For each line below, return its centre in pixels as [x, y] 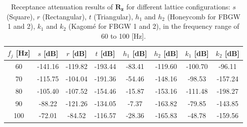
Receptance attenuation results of [62, 6]
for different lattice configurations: [178, 6]
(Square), [21, 16]
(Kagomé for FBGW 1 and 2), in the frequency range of [154, 26]
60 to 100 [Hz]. [123, 35]
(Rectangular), [65, 16]
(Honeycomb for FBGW [204, 16]
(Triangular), [113, 16]
